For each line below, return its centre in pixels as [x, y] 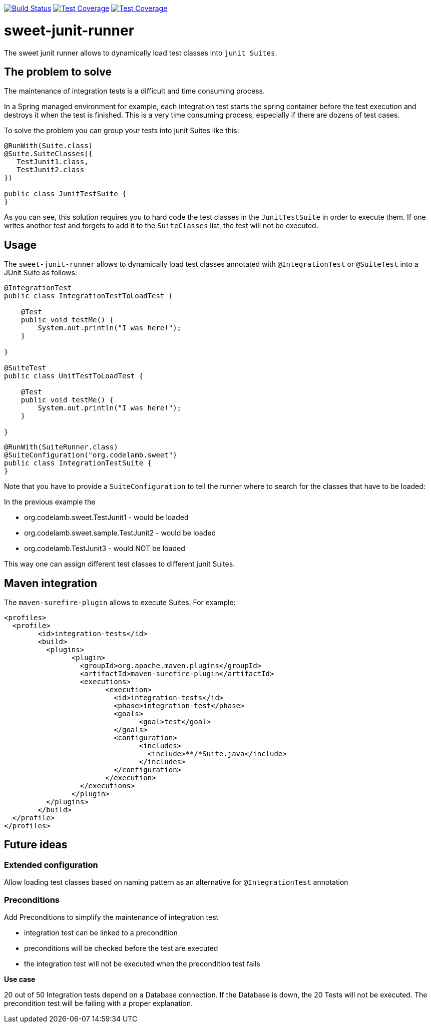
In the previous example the [50, 502]
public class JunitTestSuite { [65, 194]
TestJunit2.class [51, 170]
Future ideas [36, 845]
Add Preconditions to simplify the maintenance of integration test [111, 917]
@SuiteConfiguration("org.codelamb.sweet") [91, 455]
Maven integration [51, 583]
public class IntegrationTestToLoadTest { [89, 296]
